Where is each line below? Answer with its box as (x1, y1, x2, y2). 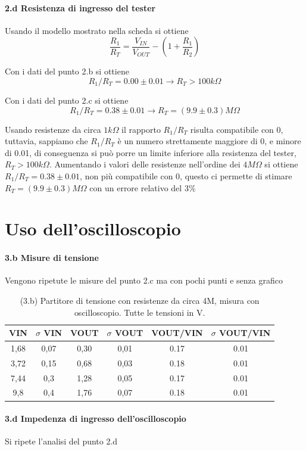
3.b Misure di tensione (5, 251, 99, 264)
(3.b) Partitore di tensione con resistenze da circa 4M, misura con (20, 294, 260, 306)
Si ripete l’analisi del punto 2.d (5, 435, 118, 447)
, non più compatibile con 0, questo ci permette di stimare (80, 169, 292, 182)
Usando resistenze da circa (5, 123, 101, 135)
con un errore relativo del (89, 181, 182, 194)
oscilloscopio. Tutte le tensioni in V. (74, 306, 205, 318)
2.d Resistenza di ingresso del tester (5, 1, 156, 14)
